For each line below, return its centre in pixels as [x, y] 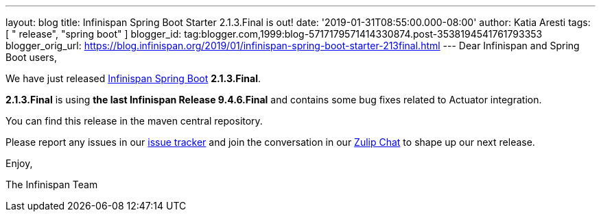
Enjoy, [19, 163]
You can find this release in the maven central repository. [134, 121]
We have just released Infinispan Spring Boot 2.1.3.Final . [133, 78]
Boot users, [31, 57]
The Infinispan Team [52, 184]
